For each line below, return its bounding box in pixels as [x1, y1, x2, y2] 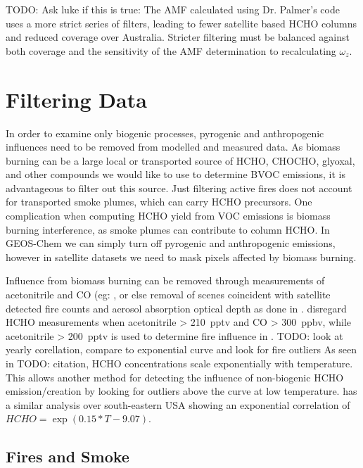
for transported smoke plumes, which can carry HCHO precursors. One [6, 194, 312, 209]
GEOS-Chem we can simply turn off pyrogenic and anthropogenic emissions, [6, 236, 336, 251]
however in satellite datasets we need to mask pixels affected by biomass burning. [6, 249, 357, 264]
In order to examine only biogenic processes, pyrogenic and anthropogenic [6, 125, 324, 140]
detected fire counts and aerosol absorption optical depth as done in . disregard [6, 301, 347, 315]
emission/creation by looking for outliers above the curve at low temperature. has [6, 384, 357, 398]
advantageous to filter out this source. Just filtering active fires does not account [6, 180, 352, 195]
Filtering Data [6, 84, 147, 113]
